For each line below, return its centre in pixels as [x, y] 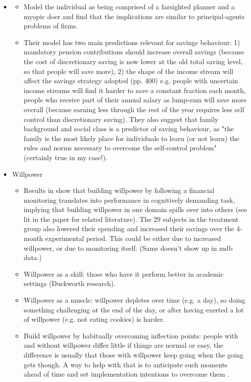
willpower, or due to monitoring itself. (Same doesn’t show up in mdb [128, 248]
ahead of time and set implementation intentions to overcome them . [126, 374]
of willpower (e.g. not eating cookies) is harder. [94, 319]
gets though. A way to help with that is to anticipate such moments [125, 364]
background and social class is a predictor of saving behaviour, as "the [129, 129]
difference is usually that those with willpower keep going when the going [134, 355]
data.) [33, 257]
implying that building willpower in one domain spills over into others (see [135, 209]
